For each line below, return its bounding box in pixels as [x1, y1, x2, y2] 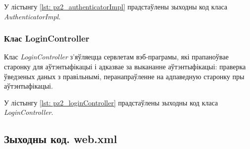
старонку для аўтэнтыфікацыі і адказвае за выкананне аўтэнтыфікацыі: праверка [4, 61, 246, 71]
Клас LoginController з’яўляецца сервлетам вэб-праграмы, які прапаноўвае [4, 51, 229, 62]
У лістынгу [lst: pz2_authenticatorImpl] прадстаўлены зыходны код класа [4, 1, 228, 11]
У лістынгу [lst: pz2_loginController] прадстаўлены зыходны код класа [4, 97, 218, 107]
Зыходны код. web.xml [4, 131, 117, 147]
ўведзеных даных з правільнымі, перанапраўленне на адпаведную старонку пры [4, 71, 245, 81]
